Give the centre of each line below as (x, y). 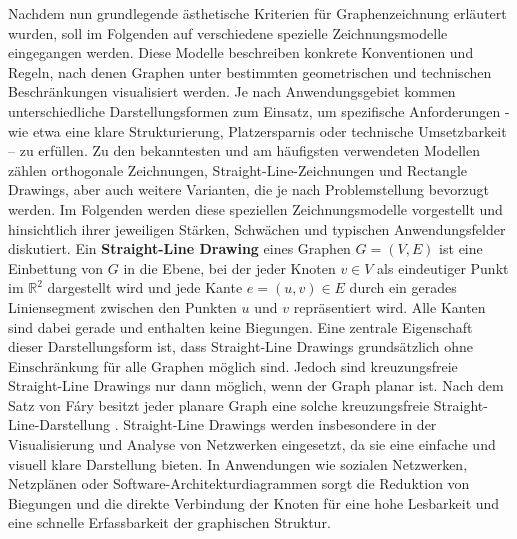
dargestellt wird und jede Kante (145, 287)
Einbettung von (56, 267)
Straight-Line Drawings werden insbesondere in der (280, 424)
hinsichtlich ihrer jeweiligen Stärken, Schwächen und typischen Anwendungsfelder (257, 228)
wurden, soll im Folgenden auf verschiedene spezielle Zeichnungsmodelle (228, 32)
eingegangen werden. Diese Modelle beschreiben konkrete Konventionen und (241, 52)
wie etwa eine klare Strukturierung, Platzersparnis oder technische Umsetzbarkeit (257, 130)
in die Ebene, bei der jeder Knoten (229, 267)
